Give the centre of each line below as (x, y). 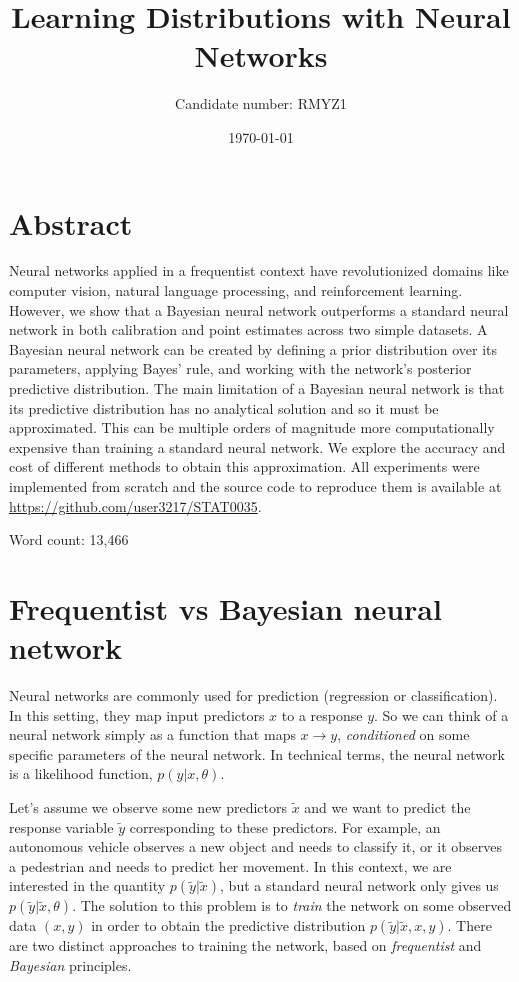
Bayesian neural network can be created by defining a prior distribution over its (253, 348)
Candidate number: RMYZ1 (261, 103)
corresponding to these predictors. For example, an (285, 826)
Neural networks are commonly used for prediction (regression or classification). (253, 695)
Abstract (71, 222)
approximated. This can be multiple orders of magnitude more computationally (252, 427)
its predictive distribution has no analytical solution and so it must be (224, 407)
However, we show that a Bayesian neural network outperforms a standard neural (259, 309)
